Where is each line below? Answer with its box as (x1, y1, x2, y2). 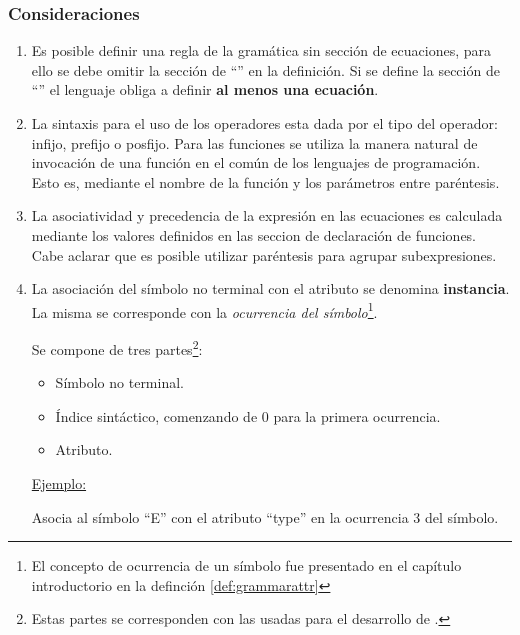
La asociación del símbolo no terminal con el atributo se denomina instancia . (31, 278, 510, 299)
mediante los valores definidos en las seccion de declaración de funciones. (31, 224, 477, 245)
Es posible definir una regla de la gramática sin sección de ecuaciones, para (31, 40, 492, 61)
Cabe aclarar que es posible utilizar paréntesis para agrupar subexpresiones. (31, 244, 497, 265)
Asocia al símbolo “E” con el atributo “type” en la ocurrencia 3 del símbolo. (31, 506, 499, 527)
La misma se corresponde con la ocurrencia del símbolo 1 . (31, 298, 378, 322)
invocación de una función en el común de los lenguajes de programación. (31, 152, 481, 173)
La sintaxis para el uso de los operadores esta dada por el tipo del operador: (31, 113, 498, 133)
